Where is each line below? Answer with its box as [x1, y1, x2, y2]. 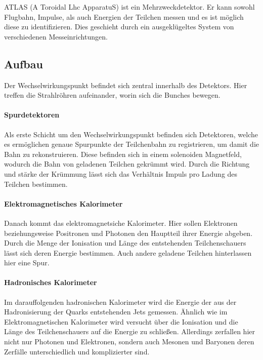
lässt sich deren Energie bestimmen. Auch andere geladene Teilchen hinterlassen [4, 247, 252, 258]
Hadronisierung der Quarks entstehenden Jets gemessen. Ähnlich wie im [4, 306, 228, 317]
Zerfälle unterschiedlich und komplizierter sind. [4, 346, 150, 356]
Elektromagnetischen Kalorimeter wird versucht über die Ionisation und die [4, 316, 238, 327]
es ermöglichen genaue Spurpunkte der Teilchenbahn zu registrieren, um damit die [4, 139, 259, 149]
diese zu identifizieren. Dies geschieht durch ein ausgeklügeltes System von [4, 21, 234, 32]
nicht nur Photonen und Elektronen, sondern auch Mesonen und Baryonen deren [4, 336, 254, 347]
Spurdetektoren [4, 109, 60, 120]
